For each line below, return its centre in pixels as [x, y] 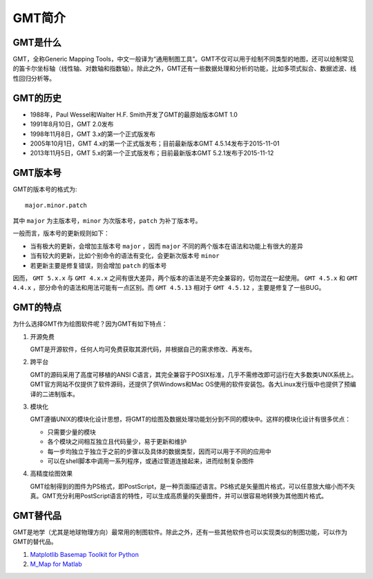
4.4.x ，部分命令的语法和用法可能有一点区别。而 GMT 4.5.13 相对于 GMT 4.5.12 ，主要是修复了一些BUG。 [169, 288]
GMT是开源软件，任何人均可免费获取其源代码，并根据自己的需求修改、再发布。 [143, 349]
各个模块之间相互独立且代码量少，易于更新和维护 [117, 442]
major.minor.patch [56, 205]
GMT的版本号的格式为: [45, 189]
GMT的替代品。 [35, 542]
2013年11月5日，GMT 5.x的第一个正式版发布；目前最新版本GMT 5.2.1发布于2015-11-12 [152, 153]
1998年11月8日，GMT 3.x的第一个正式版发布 [93, 134]
